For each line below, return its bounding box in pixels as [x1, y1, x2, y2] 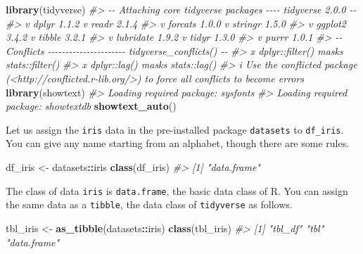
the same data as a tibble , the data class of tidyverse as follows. [6, 197, 293, 212]
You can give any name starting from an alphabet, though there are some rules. [6, 136, 350, 151]
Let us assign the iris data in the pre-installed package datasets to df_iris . [6, 122, 344, 136]
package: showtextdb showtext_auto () [6, 99, 177, 113]
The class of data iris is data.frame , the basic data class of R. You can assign [6, 183, 348, 198]
